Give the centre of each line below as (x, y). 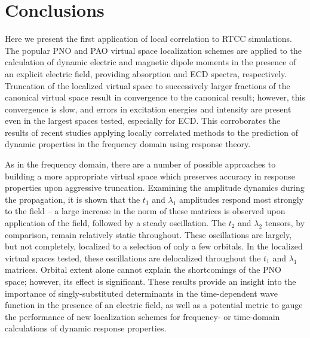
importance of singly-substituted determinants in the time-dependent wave (141, 293)
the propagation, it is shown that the (73, 199)
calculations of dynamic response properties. (86, 328)
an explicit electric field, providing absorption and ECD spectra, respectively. (146, 73)
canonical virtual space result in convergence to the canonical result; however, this (155, 97)
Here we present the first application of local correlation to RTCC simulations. (148, 39)
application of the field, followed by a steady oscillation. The (116, 223)
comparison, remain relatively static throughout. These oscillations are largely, (148, 234)
